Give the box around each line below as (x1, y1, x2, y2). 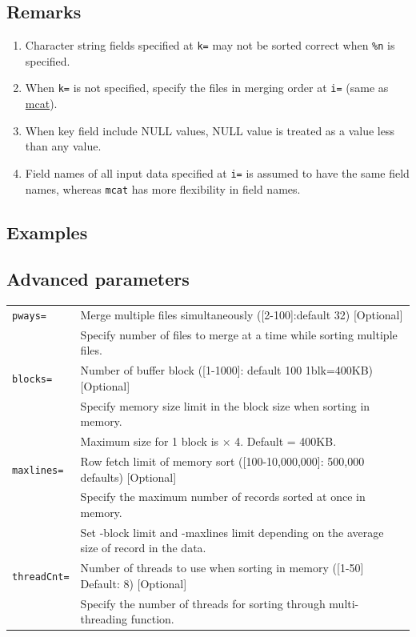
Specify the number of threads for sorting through (80, 595, 326, 611)
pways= (12, 310, 46, 322)
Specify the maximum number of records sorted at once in (80, 488, 366, 505)
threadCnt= (12, 571, 70, 583)
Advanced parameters (6, 266, 190, 291)
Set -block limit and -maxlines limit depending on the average (80, 523, 384, 540)
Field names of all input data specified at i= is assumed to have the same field (25, 164, 410, 181)
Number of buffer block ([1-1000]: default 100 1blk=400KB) (80, 362, 374, 379)
